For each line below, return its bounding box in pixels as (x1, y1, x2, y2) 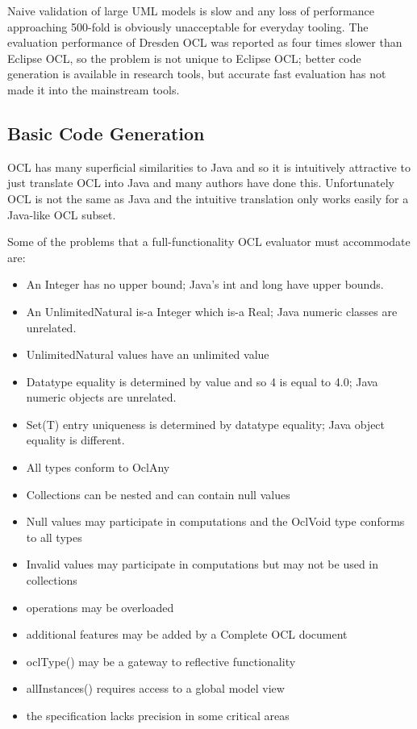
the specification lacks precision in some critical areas (26, 707, 290, 724)
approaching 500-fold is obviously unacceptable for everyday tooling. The (7, 18, 369, 35)
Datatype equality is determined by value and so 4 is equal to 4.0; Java (26, 373, 378, 389)
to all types (26, 528, 82, 545)
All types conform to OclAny (26, 459, 170, 476)
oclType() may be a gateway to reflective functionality (26, 652, 296, 669)
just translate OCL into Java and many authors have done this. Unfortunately (7, 174, 394, 191)
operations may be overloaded (26, 598, 174, 615)
